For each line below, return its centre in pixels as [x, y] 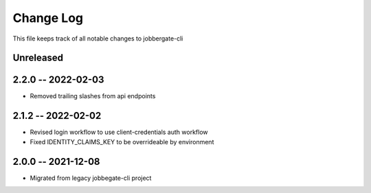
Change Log [48, 18]
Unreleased [38, 58]
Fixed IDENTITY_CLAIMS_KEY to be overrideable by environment [122, 141]
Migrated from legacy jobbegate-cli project [91, 178]
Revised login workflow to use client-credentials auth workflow [119, 132]
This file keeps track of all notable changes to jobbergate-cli [98, 38]
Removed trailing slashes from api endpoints [93, 96]
